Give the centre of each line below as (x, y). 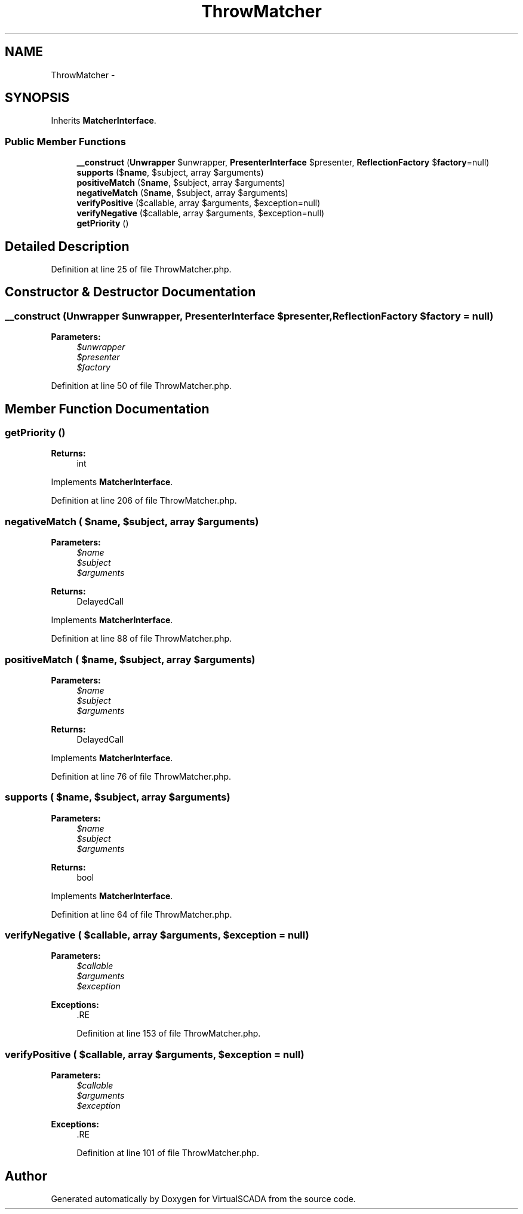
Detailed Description (67, 246)
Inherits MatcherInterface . (104, 121)
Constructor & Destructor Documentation (130, 292)
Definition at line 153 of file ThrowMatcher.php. (169, 1034)
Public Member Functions (65, 141)
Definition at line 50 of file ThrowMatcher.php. (141, 386)
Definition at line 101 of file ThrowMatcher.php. (168, 1153)
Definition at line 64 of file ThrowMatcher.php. (141, 914)
